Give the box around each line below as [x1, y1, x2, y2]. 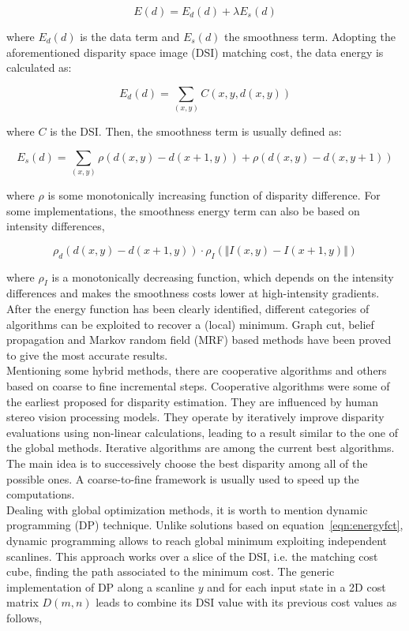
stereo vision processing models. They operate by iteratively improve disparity [6, 409, 385, 425]
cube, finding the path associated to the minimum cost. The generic [6, 563, 335, 580]
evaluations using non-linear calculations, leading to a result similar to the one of [6, 424, 398, 440]
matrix [6, 594, 39, 610]
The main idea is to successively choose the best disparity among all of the [6, 454, 368, 471]
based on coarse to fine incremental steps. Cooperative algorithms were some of [6, 377, 390, 394]
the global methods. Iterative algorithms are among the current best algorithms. [6, 439, 395, 456]
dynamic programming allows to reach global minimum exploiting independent [6, 532, 388, 548]
